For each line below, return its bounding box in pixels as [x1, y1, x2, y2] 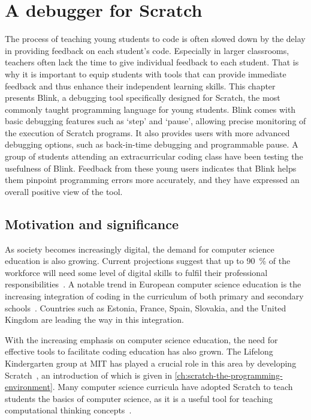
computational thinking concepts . [5, 404, 132, 416]
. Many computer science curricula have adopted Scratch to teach [52, 380, 293, 393]
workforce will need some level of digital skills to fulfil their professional [5, 266, 268, 278]
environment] [5, 380, 53, 393]
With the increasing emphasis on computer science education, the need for [5, 333, 278, 346]
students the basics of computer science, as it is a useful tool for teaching [5, 392, 273, 404]
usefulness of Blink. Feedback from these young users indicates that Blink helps [5, 161, 297, 174]
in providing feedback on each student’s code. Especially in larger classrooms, [5, 44, 289, 56]
